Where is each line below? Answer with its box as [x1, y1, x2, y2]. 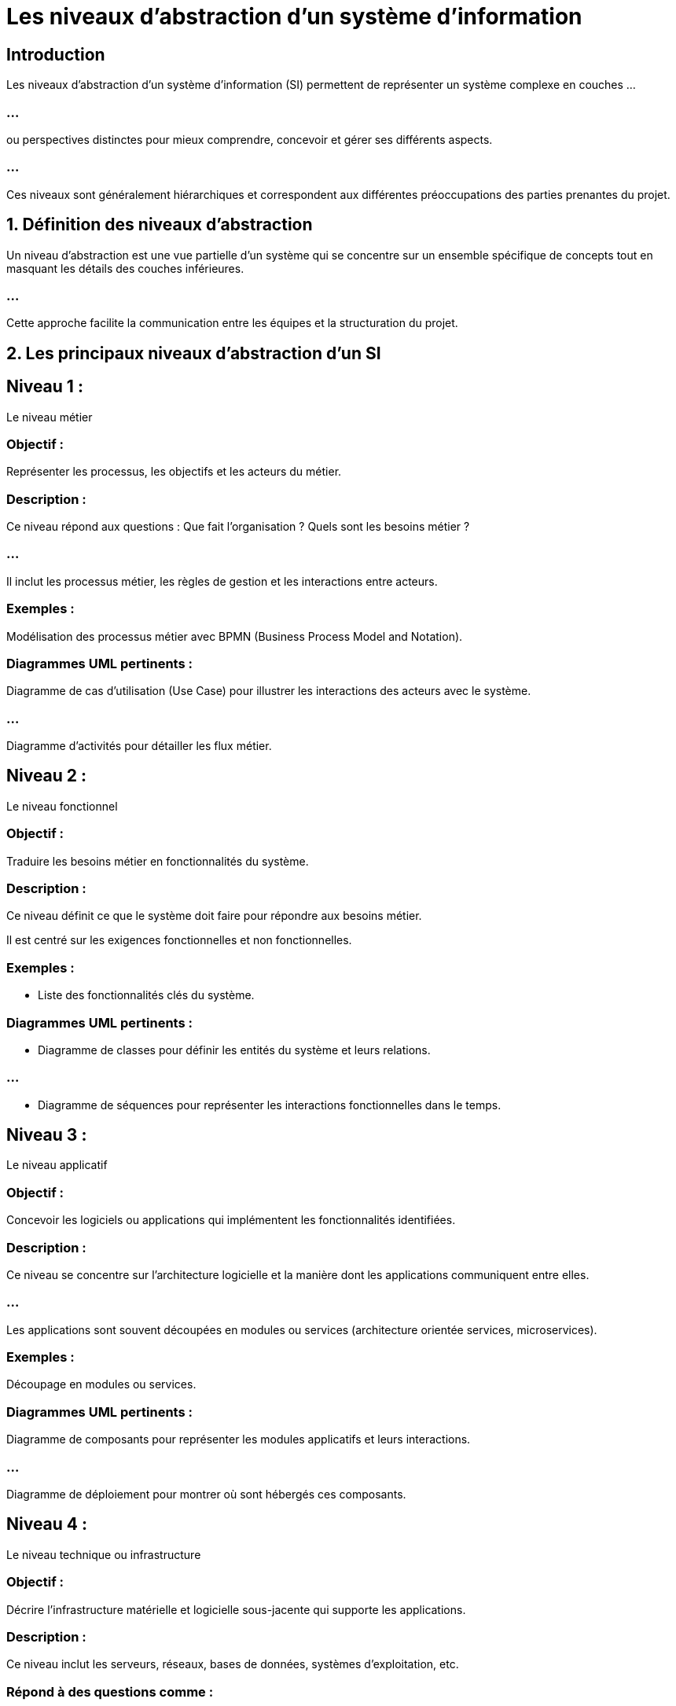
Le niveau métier [6, 410, 93, 424]
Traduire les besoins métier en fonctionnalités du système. [6, 854, 309, 868]
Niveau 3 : [6, 1125, 87, 1145]
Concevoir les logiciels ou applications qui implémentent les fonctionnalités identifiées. [6, 1213, 456, 1227]
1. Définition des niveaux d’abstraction [6, 215, 313, 235]
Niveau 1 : [6, 377, 83, 397]
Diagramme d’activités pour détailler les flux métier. [6, 739, 272, 753]
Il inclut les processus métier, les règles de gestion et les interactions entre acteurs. [6, 574, 438, 588]
